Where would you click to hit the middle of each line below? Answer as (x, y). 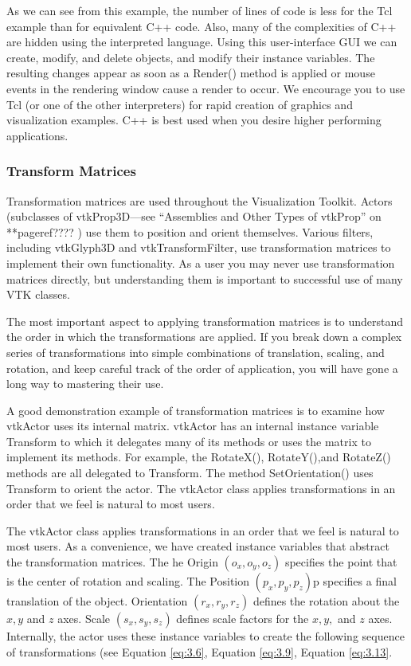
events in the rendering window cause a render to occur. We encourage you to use (206, 88)
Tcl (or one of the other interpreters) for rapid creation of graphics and (180, 104)
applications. (37, 135)
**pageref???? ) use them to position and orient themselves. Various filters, (190, 231)
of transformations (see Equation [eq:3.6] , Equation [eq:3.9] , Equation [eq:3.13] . (200, 651)
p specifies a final (355, 581)
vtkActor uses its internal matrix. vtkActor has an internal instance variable (193, 426)
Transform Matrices (71, 171)
